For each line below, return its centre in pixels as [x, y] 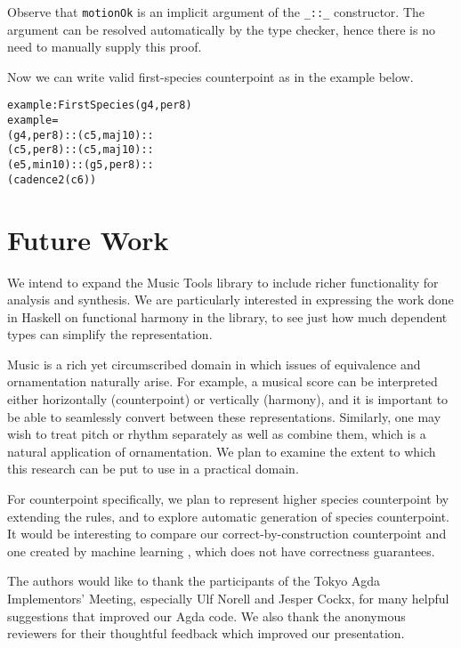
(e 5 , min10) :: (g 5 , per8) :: [81, 165]
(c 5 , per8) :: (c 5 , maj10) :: [81, 150]
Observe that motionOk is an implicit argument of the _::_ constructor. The [216, 12]
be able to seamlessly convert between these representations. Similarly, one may [224, 416]
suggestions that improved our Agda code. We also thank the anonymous [206, 616]
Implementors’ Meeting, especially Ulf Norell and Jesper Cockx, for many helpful [228, 598]
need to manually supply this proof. [105, 47]
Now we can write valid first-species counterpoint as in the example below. [210, 76]
